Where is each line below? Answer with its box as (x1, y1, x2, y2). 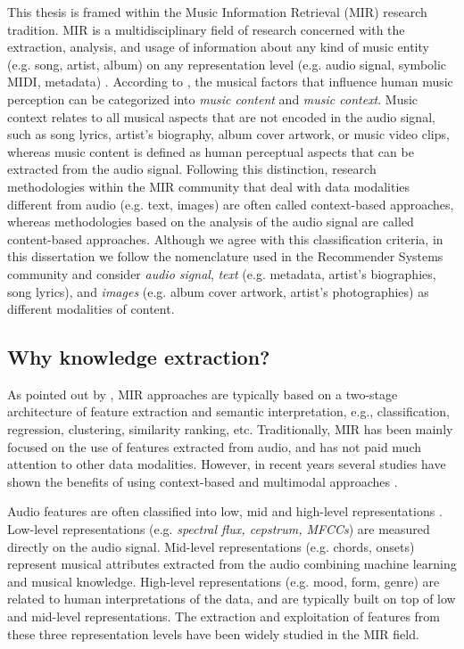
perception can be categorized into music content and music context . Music (7, 89, 418, 108)
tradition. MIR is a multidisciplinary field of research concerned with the (7, 20, 405, 38)
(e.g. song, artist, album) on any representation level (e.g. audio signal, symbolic (7, 54, 447, 73)
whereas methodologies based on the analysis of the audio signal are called (7, 212, 414, 231)
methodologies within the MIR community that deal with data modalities (7, 177, 410, 195)
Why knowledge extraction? (7, 343, 270, 371)
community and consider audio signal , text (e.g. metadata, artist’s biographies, (7, 264, 436, 283)
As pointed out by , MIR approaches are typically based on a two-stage (7, 384, 398, 403)
